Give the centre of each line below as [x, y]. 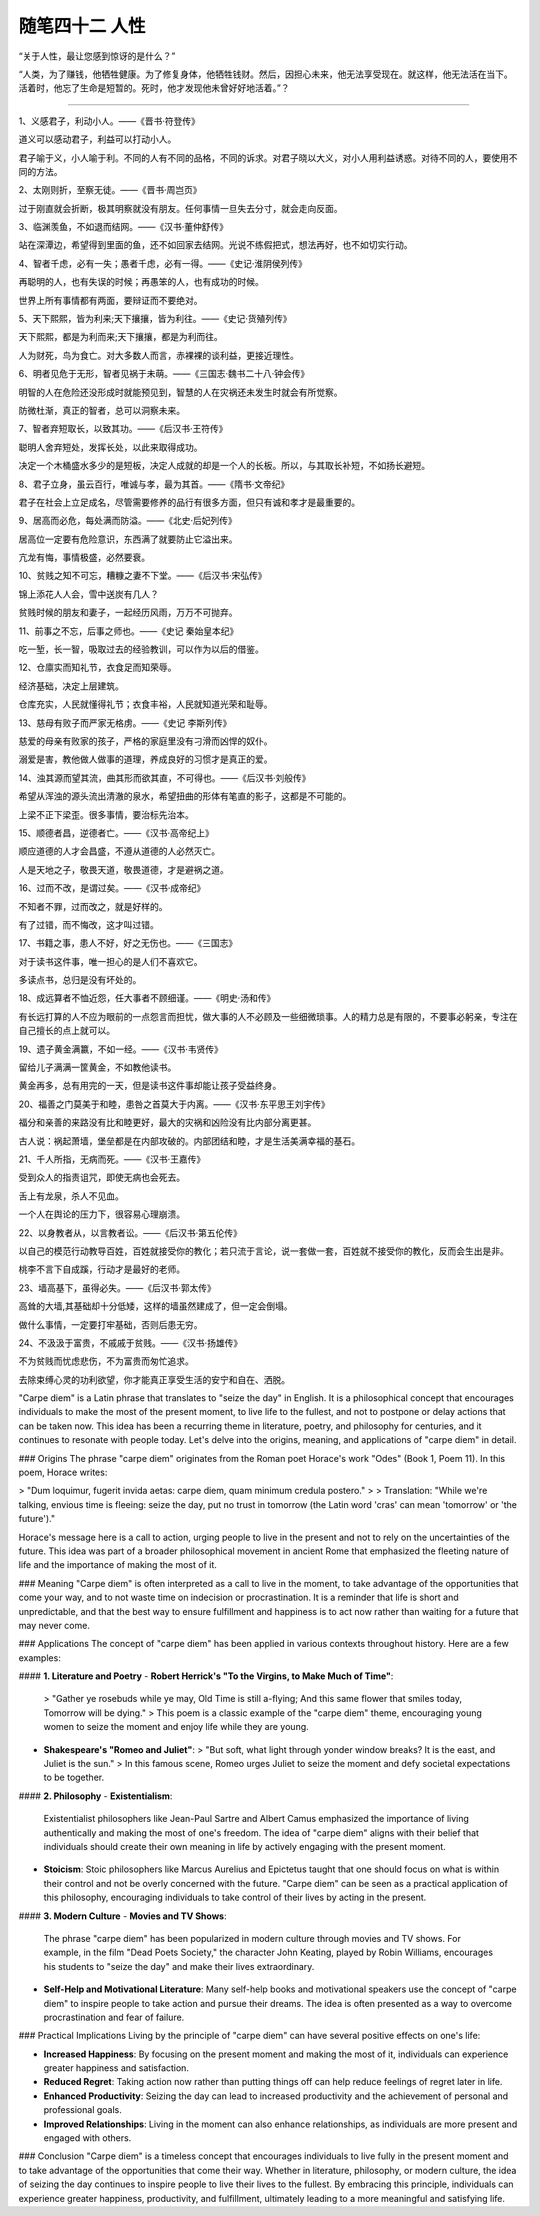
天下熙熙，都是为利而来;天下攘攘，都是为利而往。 [121, 337]
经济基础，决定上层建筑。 [71, 686]
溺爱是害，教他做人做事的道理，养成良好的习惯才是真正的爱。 [145, 759]
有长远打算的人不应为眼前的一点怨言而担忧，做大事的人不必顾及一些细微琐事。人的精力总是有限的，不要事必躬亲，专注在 [268, 1016]
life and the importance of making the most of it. [117, 1565]
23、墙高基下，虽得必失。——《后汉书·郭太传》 [117, 1287]
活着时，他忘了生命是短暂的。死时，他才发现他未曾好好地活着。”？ [154, 88]
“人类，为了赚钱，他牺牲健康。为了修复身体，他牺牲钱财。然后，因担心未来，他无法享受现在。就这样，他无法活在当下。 [266, 74]
